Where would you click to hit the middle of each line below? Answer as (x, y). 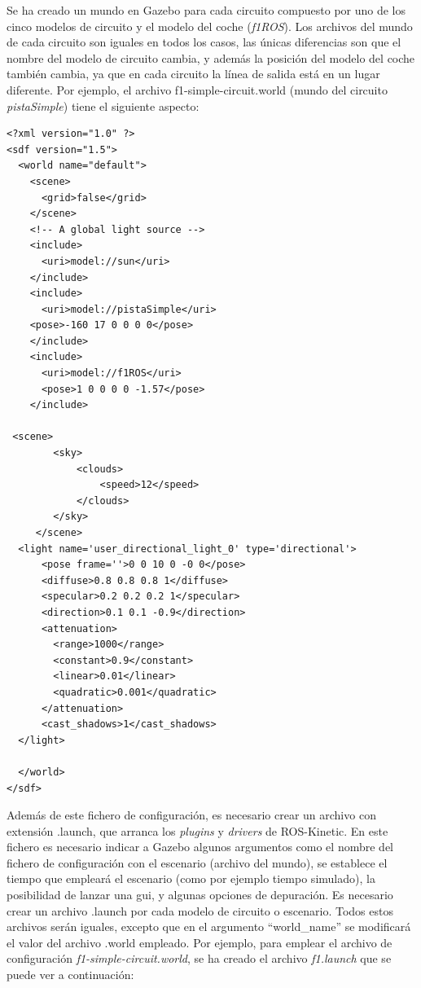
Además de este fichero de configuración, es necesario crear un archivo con (191, 815)
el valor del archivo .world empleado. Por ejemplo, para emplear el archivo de (200, 942)
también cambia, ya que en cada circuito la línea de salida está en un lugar (193, 74)
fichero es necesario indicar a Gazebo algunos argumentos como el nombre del (200, 847)
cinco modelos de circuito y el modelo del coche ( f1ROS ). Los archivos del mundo (210, 26)
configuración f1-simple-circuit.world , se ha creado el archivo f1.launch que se (199, 958)
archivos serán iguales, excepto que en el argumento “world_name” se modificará (209, 927)
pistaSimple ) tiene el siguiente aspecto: (103, 105)
